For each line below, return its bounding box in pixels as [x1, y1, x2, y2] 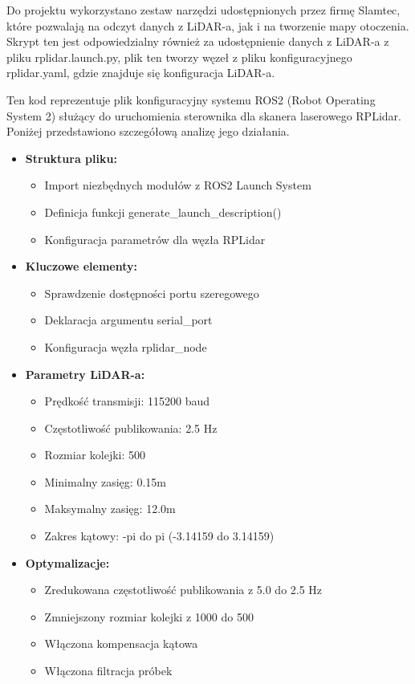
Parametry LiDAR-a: [25, 365, 145, 382]
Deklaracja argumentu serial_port [44, 311, 213, 328]
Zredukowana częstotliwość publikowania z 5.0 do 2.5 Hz [44, 581, 323, 598]
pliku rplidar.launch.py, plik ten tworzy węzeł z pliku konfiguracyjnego [6, 48, 352, 65]
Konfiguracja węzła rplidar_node [44, 338, 207, 355]
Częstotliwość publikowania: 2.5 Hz [44, 419, 218, 436]
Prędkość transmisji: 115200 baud [44, 393, 210, 409]
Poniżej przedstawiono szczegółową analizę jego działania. [6, 123, 290, 140]
